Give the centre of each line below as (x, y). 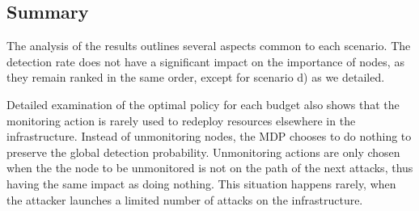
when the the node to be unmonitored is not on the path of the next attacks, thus (210, 168)
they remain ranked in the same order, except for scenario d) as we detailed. (196, 77)
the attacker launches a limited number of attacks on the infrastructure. (185, 199)
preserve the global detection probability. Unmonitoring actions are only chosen (203, 152)
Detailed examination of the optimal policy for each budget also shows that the (203, 104)
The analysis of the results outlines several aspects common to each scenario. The (209, 46)
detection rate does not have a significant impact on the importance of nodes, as (205, 61)
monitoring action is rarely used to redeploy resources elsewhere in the (181, 120)
